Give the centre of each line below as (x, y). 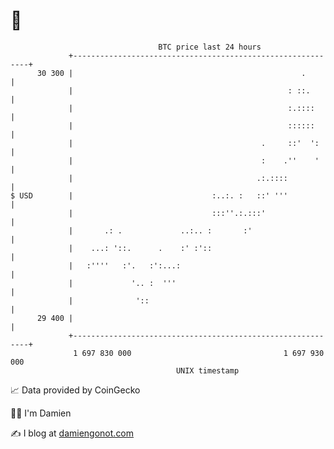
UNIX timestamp (207, 370)
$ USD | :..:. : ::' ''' (149, 195)
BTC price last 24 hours (210, 47)
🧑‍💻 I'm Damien (41, 413)
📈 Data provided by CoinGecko (75, 390)
